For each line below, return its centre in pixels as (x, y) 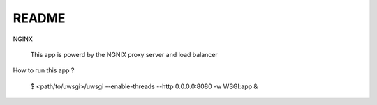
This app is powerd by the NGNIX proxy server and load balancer (124, 54)
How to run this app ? (44, 70)
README (39, 18)
